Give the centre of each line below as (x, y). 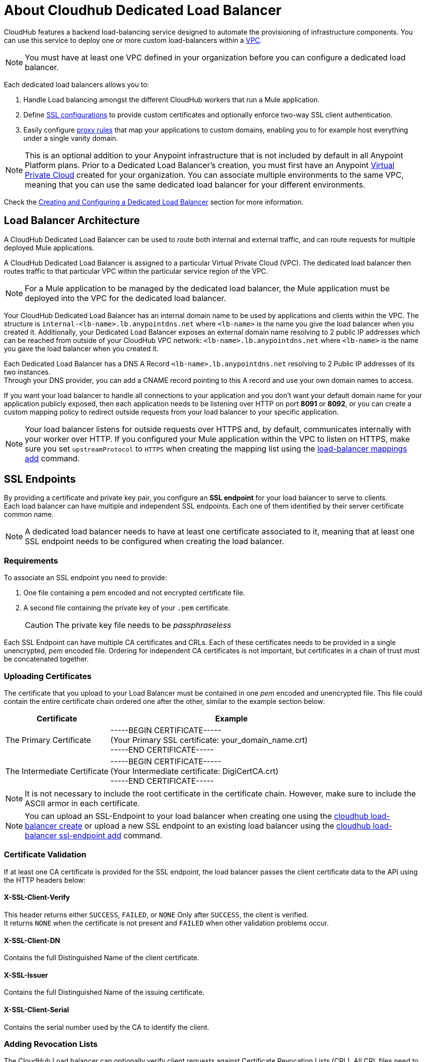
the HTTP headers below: (45, 880)
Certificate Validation (45, 855)
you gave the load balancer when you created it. (81, 348)
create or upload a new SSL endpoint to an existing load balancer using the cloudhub (215, 825)
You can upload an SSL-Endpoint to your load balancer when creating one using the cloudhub (197, 816)
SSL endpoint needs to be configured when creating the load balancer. (155, 541)
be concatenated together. (46, 659)
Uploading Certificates (48, 676)
